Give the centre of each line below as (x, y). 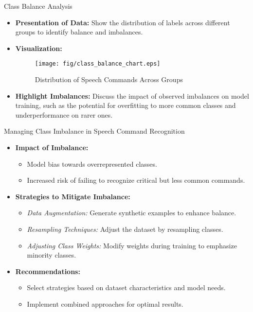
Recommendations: (48, 271)
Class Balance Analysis (38, 6)
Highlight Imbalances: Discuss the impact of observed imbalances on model (132, 95)
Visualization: (39, 48)
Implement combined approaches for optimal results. (105, 303)
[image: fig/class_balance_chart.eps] (98, 64)
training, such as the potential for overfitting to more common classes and (126, 105)
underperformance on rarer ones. (64, 114)
